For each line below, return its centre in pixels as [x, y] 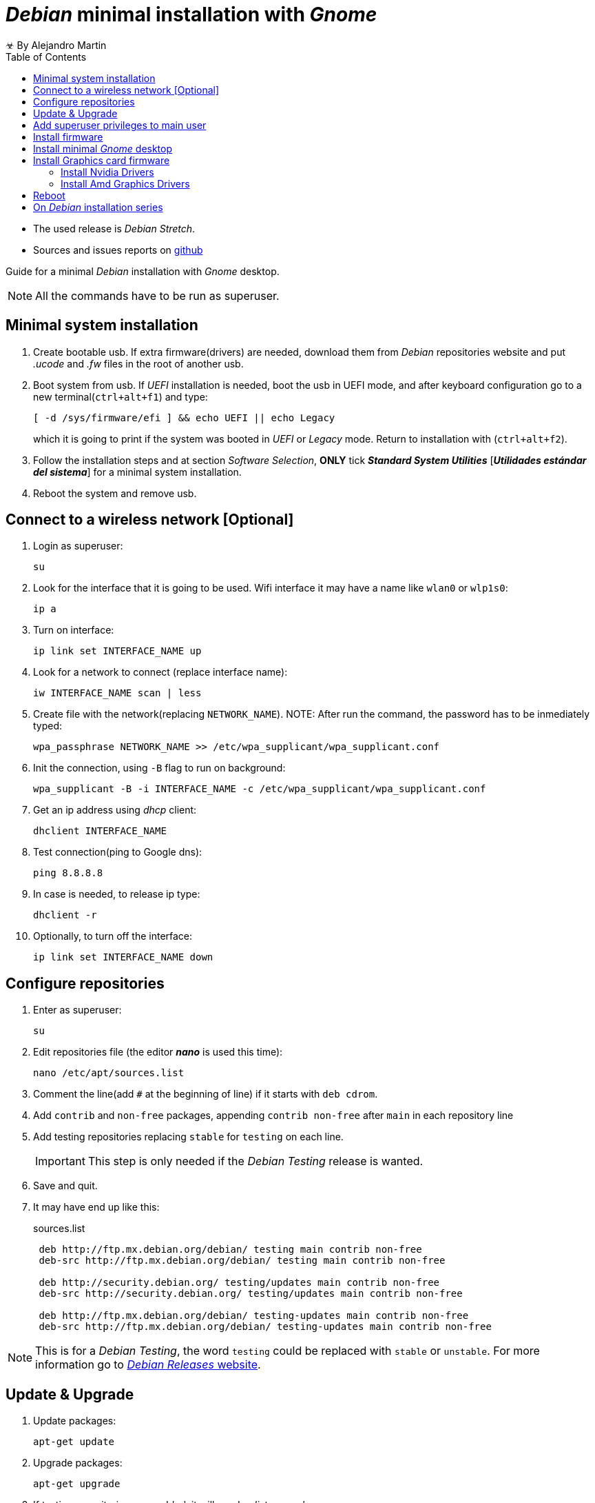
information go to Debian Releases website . [148, 1365]
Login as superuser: [78, 546]
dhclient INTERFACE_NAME [100, 831]
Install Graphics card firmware [102, 160]
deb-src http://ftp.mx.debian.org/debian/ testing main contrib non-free [242, 1261]
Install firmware [68, 137]
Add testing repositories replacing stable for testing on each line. [188, 1137]
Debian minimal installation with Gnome [191, 14]
